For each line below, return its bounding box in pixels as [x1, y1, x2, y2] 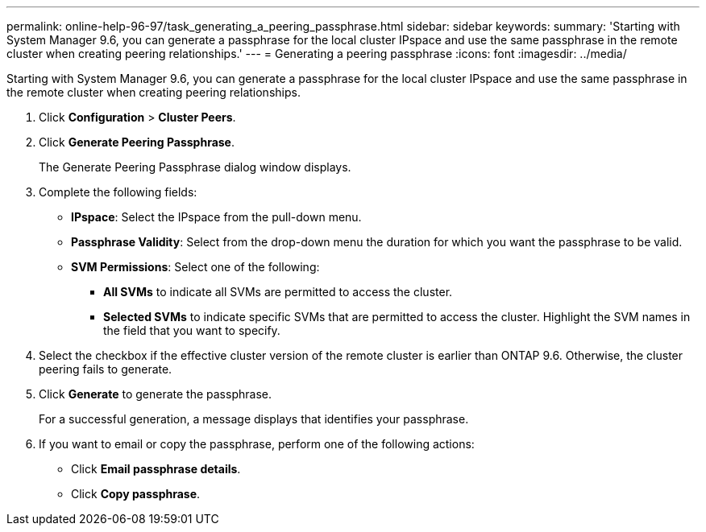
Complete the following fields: [39, 185, 197, 199]
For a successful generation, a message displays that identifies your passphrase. [39, 412, 469, 426]
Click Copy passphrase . [71, 487, 201, 501]
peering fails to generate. [39, 362, 172, 376]
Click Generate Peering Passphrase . [39, 135, 235, 149]
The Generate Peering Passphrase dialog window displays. [39, 160, 351, 174]
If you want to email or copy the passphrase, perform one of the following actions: [39, 437, 475, 451]
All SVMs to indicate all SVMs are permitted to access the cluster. [103, 285, 453, 299]
